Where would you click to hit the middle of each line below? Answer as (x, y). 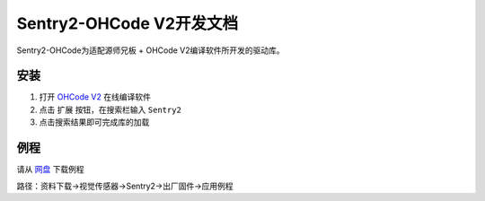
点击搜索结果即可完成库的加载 (94, 122)
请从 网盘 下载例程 (50, 170)
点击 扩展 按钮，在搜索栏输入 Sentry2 (110, 109)
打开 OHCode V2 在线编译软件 (95, 97)
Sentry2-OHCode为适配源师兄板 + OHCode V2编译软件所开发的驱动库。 (150, 50)
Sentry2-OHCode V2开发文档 (128, 23)
